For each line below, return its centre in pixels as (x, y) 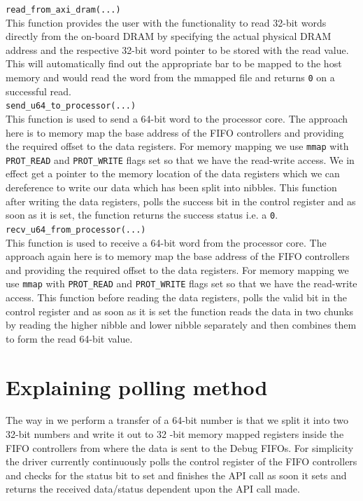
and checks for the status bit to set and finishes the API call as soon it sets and (176, 475)
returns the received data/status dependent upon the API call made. (153, 489)
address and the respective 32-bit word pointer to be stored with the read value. (177, 49)
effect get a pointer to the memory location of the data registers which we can (173, 173)
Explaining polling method (137, 386)
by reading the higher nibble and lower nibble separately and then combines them (181, 325)
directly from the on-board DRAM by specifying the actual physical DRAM (169, 36)
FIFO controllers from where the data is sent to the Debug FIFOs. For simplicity (180, 447)
